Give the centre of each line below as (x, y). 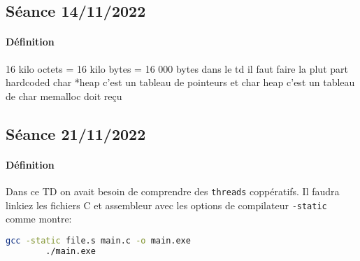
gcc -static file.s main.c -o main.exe (98, 240)
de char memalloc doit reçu (64, 96)
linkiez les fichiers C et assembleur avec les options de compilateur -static (166, 205)
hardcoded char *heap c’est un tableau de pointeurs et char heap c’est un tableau (180, 82)
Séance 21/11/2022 (76, 133)
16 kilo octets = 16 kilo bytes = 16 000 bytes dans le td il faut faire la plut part (177, 68)
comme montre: (39, 219)
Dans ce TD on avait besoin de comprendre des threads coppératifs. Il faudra (173, 191)
